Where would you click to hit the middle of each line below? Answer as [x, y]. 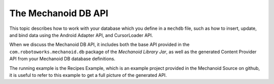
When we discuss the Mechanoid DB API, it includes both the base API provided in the [99, 45]
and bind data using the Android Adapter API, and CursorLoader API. [81, 35]
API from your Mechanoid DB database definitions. [62, 59]
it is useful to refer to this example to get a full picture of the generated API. [88, 75]
